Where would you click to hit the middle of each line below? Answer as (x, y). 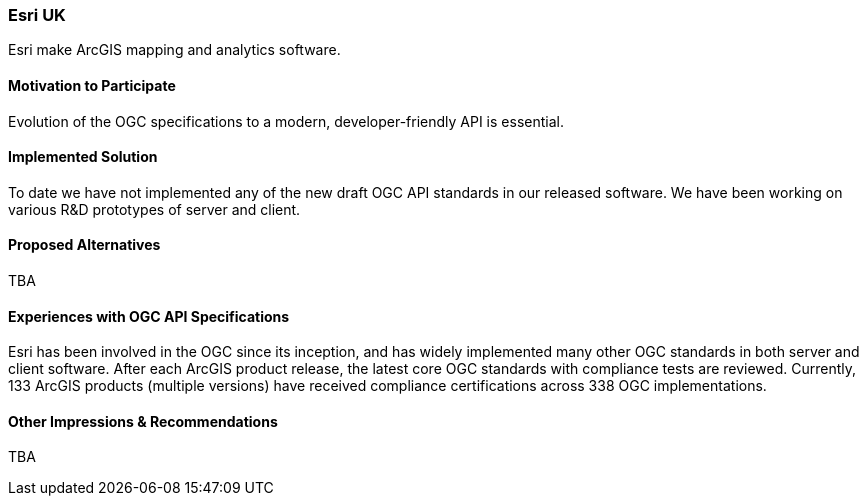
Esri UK (37, 15)
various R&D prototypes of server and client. (154, 209)
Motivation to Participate (92, 85)
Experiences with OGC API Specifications (149, 316)
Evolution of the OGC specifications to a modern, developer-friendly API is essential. (286, 121)
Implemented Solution (83, 157)
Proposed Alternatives (84, 245)
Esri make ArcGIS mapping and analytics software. (174, 50)
